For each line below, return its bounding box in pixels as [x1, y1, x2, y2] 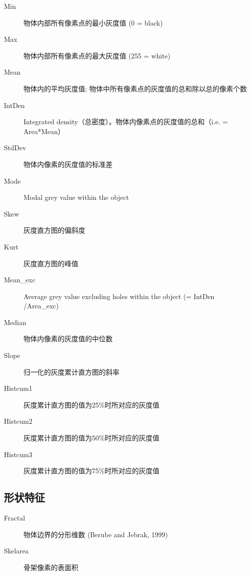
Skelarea [4, 546, 29, 556]
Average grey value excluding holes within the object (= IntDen [23, 291, 215, 301]
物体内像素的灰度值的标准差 [23, 159, 113, 169]
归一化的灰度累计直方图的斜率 [23, 366, 119, 377]
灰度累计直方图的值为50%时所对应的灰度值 [23, 433, 160, 443]
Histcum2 [4, 416, 33, 426]
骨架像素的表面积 [23, 562, 78, 572]
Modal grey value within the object [23, 192, 129, 202]
